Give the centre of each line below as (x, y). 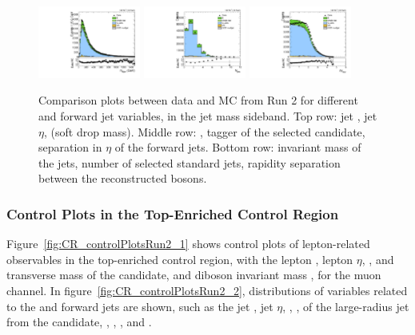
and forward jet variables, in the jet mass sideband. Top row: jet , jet (208, 116)
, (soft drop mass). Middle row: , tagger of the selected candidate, (204, 131)
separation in (70, 147)
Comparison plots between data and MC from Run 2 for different (198, 100)
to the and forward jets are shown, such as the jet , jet (140, 306)
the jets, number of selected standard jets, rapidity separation (190, 162)
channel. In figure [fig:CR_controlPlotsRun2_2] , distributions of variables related (207, 291)
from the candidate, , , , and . (79, 322)
